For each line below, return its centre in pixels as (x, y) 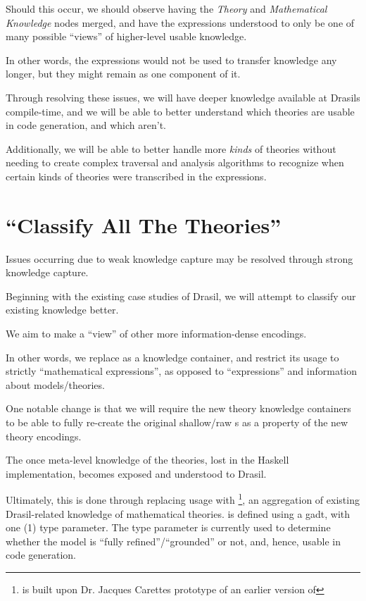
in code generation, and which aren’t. (86, 125)
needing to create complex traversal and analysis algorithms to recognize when (175, 162)
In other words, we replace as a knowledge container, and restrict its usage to (172, 357)
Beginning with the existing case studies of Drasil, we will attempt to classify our (181, 296)
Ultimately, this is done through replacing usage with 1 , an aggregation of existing (183, 499)
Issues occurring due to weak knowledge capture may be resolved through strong (179, 258)
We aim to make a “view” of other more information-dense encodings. (156, 334)
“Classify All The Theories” (144, 224)
